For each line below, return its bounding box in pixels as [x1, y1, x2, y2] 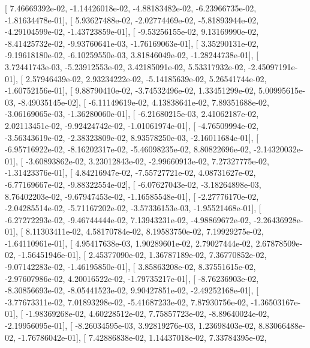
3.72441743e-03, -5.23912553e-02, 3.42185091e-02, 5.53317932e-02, [5, 60, 246, 73]
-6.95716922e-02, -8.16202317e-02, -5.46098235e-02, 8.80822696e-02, [5, 143, 251, 155]
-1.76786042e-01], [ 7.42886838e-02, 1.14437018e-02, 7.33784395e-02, [18, 331, 267, 343]
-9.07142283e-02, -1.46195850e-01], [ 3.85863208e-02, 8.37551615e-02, [5, 260, 256, 273]
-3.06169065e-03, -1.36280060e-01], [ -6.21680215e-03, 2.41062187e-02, [5, 107, 259, 120]
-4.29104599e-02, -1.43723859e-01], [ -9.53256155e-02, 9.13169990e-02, [5, 25, 259, 38]
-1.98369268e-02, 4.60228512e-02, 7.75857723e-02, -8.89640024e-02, [25, 307, 269, 320]
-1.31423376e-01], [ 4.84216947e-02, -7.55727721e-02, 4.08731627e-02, [5, 166, 256, 179]
